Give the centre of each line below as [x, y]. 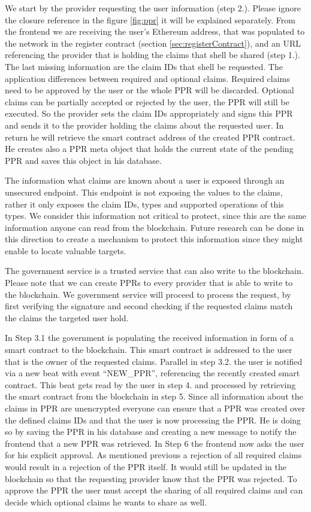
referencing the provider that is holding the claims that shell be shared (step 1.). [153, 55]
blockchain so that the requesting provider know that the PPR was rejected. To [151, 478]
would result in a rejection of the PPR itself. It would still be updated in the [146, 466]
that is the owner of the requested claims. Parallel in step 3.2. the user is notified [154, 361]
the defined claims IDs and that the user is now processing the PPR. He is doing [153, 420]
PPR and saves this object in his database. [83, 160]
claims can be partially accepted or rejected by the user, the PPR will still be [147, 101]
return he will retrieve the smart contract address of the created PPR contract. [150, 137]
